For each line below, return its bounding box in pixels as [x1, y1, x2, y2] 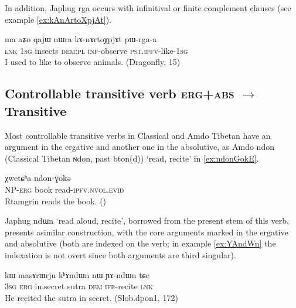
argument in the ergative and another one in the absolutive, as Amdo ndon [5, 141, 274, 153]
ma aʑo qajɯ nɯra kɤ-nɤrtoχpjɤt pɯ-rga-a [5, 33, 157, 45]
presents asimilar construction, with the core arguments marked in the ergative [5, 225, 288, 238]
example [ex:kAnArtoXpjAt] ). [5, 13, 112, 25]
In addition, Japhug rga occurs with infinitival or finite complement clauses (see [5, 2, 291, 13]
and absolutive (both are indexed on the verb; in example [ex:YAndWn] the [5, 237, 276, 249]
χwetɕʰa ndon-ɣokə [5, 172, 71, 184]
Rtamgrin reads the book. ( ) [5, 194, 107, 207]
